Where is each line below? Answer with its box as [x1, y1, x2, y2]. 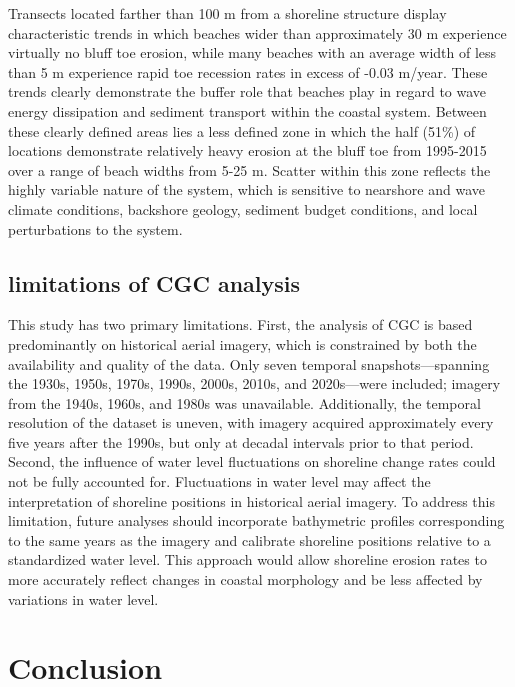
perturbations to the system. [8, 218, 183, 239]
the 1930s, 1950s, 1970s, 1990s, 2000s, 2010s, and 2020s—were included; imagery [8, 373, 501, 394]
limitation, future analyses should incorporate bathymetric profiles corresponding [8, 510, 505, 531]
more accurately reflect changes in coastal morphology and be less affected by [8, 569, 483, 590]
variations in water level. [8, 588, 159, 609]
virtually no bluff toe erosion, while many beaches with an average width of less [8, 42, 497, 63]
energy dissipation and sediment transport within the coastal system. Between [8, 100, 487, 121]
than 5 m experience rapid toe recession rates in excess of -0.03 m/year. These [8, 61, 488, 82]
